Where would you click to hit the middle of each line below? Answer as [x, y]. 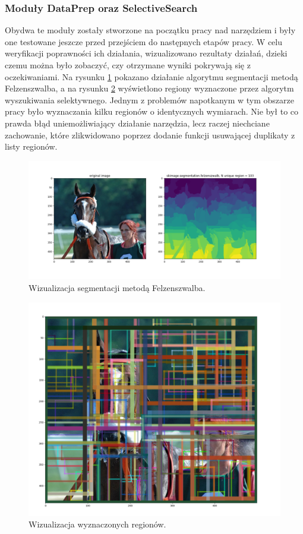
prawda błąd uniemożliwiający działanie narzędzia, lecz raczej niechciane [137, 123]
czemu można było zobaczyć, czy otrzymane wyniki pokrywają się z [128, 65]
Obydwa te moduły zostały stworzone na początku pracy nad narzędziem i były [150, 30]
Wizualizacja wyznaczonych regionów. [97, 524]
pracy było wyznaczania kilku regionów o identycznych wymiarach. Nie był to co [152, 111]
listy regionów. [31, 146]
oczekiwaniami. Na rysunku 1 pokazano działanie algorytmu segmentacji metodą [151, 76]
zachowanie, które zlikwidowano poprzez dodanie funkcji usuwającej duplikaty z [150, 135]
